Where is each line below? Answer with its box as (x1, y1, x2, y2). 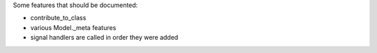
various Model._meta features (30, 23, 117, 31)
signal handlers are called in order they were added (30, 33, 179, 42)
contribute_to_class (30, 14, 87, 22)
